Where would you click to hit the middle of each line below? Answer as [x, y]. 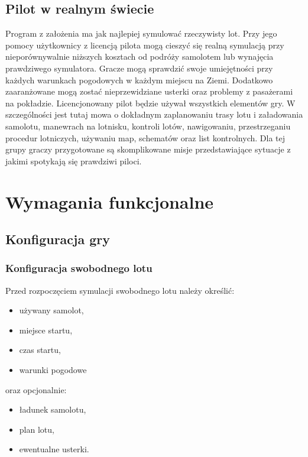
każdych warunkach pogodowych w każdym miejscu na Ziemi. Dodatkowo [139, 80]
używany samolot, [51, 310]
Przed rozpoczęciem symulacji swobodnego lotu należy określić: [120, 290]
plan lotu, [37, 429]
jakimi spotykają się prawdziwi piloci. [74, 161]
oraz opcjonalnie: [36, 389]
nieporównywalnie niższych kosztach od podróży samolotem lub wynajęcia [140, 56]
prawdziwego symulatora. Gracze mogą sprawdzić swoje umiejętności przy [139, 68]
